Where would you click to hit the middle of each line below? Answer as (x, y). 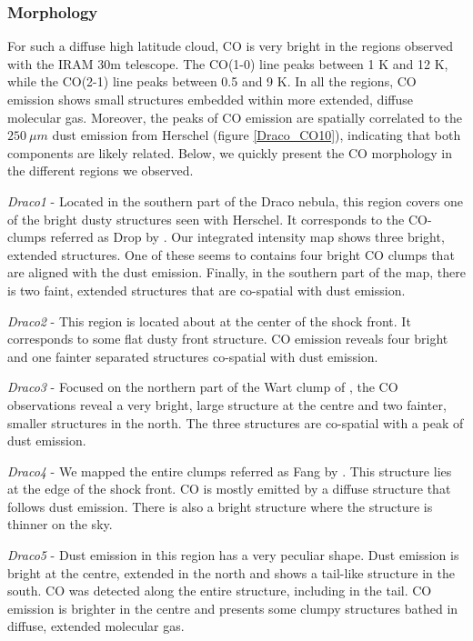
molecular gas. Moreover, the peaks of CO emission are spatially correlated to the (235, 117)
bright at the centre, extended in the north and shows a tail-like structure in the (231, 572)
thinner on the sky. (60, 524)
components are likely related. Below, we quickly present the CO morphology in (230, 152)
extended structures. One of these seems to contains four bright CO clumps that (231, 254)
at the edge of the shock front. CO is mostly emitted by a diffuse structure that (229, 489)
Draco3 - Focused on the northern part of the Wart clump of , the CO (203, 387)
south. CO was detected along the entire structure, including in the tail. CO (220, 591)
